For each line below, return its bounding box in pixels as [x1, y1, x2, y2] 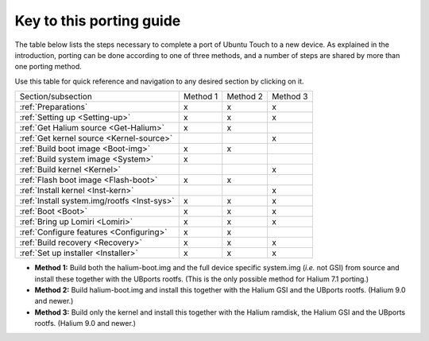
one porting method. [14, 62, 83, 72]
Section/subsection [19, 91, 93, 103]
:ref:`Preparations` [19, 102, 88, 113]
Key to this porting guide [14, 12, 181, 29]
